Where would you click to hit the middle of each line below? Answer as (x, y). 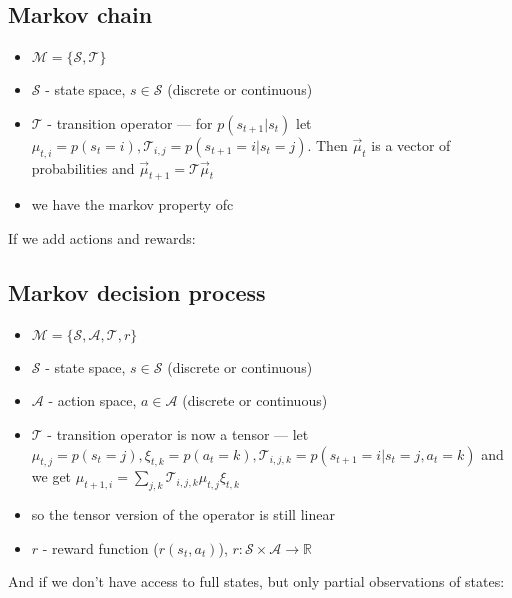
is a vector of (411, 144)
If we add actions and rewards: (102, 237)
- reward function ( (100, 547)
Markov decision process (137, 291)
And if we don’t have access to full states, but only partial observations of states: (256, 581)
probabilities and (83, 167)
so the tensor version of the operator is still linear (183, 514)
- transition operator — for (130, 122)
